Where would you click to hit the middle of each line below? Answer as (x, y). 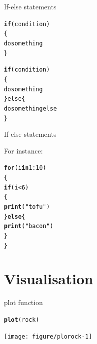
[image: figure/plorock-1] (48, 336)
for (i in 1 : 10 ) (25, 168)
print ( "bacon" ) (29, 226)
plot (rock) (22, 320)
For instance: (23, 150)
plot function (23, 302)
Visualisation (49, 279)
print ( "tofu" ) (27, 207)
